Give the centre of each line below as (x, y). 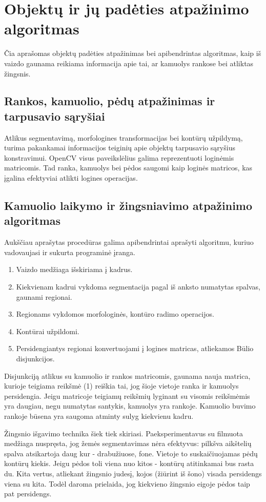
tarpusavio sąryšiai (55, 116)
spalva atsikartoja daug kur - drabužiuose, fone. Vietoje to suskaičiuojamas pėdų (131, 453)
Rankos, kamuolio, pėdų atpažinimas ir (110, 101)
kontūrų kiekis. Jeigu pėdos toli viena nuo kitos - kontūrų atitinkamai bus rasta (129, 463)
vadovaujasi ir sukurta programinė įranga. (70, 252)
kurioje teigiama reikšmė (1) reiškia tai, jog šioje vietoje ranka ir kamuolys (121, 386)
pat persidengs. (28, 494)
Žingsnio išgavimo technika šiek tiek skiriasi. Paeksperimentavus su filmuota (124, 433)
